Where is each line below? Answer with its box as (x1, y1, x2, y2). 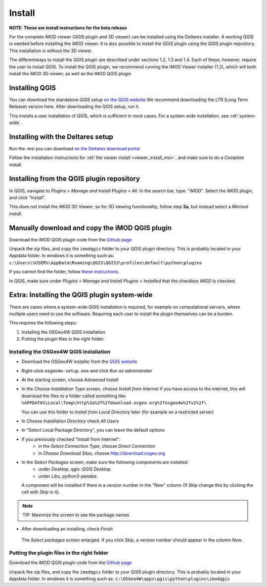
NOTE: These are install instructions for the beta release (9, 25, 127, 31)
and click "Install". (9, 194, 46, 200)
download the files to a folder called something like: (21, 393, 127, 399)
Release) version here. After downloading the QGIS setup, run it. (9, 104, 140, 110)
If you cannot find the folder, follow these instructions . (9, 269, 120, 275)
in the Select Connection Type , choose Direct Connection (38, 443, 155, 449)
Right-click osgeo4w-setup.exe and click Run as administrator (21, 367, 153, 374)
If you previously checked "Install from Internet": (21, 436, 121, 442)
